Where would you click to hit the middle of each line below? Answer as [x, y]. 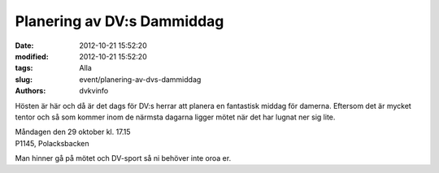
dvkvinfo [94, 91]
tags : [24, 68]
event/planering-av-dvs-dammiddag [140, 79]
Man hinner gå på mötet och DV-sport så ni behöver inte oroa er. [123, 158]
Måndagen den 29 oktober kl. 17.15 [73, 132]
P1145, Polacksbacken [52, 143]
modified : [32, 56]
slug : [24, 79]
